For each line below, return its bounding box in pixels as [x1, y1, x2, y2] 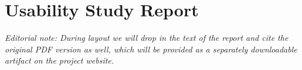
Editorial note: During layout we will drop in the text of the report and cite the [5, 32, 289, 44]
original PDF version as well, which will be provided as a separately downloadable [5, 43, 297, 55]
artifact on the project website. [5, 54, 114, 66]
